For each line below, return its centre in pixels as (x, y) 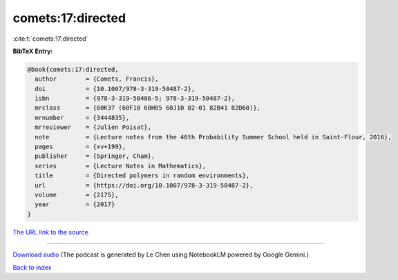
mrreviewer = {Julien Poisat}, (93, 127)
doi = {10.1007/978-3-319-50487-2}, (115, 89)
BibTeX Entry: (33, 51)
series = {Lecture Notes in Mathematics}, (121, 166)
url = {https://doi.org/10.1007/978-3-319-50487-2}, (144, 185)
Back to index (32, 267)
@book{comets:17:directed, (73, 69)
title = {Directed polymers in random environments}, (142, 176)
